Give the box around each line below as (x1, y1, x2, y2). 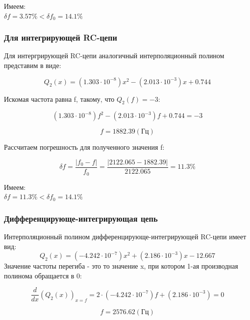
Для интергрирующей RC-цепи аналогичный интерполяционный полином (4, 50, 225, 61)
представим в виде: (4, 60, 61, 70)
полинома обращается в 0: (4, 270, 82, 280)
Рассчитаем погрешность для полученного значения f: (4, 142, 165, 152)
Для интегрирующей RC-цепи (4, 31, 117, 44)
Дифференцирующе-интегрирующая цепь (4, 212, 158, 224)
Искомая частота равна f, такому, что (4, 93, 115, 104)
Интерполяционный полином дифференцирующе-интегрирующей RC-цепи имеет (4, 231, 247, 241)
